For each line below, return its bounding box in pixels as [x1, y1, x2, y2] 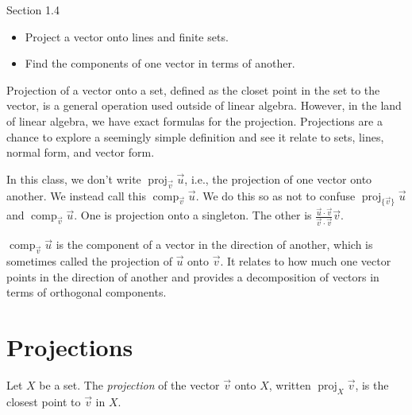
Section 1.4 [6, 2, 60, 17]
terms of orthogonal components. [6, 284, 167, 301]
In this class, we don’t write [6, 170, 141, 187]
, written [268, 377, 311, 393]
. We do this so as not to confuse [195, 187, 356, 204]
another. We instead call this [6, 187, 146, 204]
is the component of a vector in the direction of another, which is [56, 236, 373, 253]
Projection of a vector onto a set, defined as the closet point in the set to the [6, 81, 380, 98]
